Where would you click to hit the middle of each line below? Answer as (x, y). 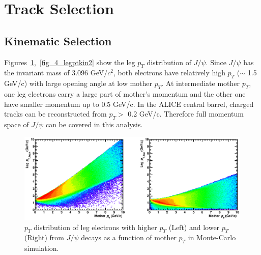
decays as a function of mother (129, 237)
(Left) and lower (194, 227)
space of (17, 124)
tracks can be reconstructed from (55, 114)
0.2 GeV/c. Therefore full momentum (186, 114)
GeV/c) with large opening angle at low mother (78, 83)
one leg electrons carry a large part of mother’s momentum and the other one (125, 93)
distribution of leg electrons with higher (95, 227)
